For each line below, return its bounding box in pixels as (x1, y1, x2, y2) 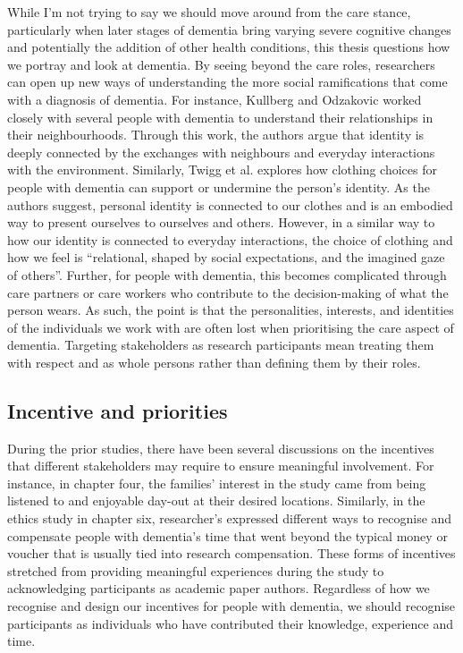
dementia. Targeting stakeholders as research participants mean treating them (7, 335, 434, 354)
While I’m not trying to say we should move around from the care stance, (7, 3, 411, 21)
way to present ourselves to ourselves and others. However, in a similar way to (7, 213, 435, 232)
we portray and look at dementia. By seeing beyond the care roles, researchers (7, 55, 435, 73)
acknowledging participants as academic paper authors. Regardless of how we (7, 579, 430, 598)
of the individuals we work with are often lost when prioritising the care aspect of (7, 318, 454, 336)
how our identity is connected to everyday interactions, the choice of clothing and (7, 230, 453, 249)
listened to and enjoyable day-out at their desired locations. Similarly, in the (7, 491, 425, 510)
